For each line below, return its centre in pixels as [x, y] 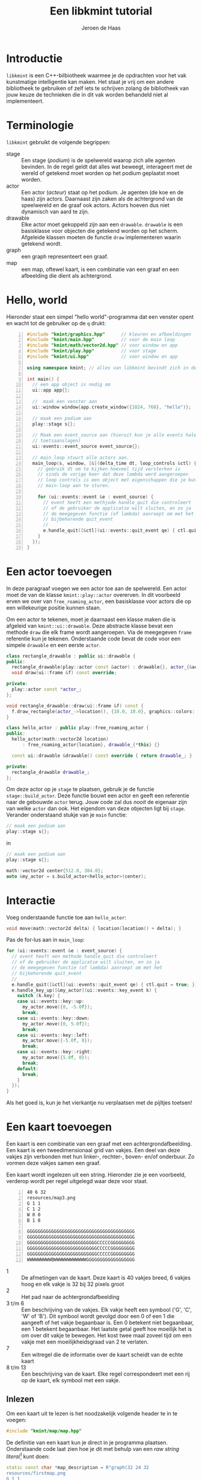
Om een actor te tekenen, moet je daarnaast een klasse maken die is [91, 619]
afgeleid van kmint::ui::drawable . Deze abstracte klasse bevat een [90, 625]
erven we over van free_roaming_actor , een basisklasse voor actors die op [99, 601]
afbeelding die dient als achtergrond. [67, 275]
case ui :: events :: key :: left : [54, 1035]
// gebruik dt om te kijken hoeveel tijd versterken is [109, 469]
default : [28, 1069]
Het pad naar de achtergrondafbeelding [70, 1297]
